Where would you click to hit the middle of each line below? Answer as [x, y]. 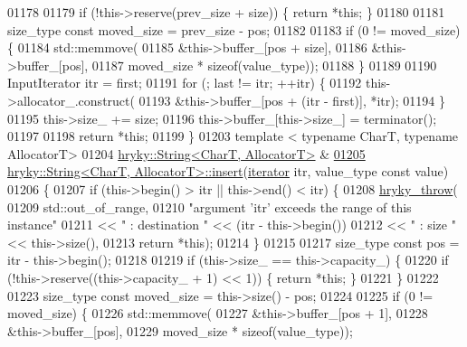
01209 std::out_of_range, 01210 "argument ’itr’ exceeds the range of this [210, 206]
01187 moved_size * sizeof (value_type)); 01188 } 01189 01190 [264, 65]
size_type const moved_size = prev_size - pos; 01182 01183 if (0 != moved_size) [234, 29]
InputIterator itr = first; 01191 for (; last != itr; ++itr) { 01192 [185, 83]
